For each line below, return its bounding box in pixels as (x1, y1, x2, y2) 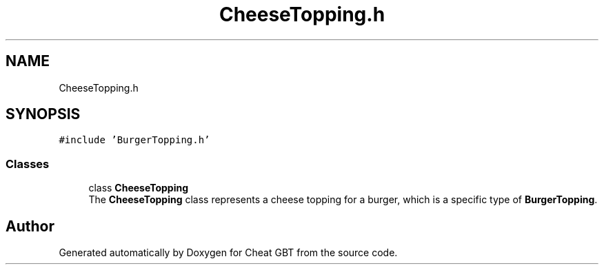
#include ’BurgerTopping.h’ (59, 134, 210, 146)
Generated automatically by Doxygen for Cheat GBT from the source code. (59, 247, 398, 259)
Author (6, 217, 54, 235)
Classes (6, 156, 50, 171)
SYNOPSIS (6, 105, 81, 123)
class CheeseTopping (88, 182, 189, 194)
